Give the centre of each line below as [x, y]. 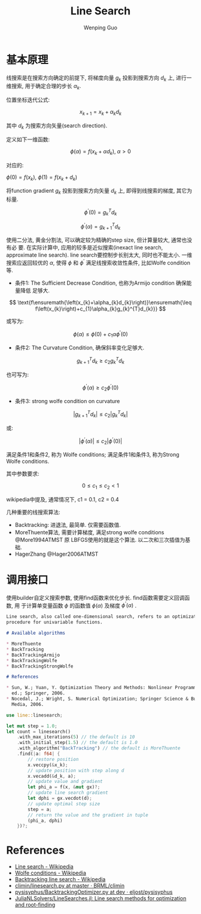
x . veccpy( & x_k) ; [48, 765]
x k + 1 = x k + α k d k [100, 113]
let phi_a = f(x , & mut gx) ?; [64, 787]
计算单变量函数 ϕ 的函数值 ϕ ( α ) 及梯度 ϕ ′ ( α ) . [81, 605]
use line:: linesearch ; [34, 715]
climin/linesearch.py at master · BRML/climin [69, 886]
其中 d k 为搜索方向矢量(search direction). [57, 126]
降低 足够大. [35, 290]
